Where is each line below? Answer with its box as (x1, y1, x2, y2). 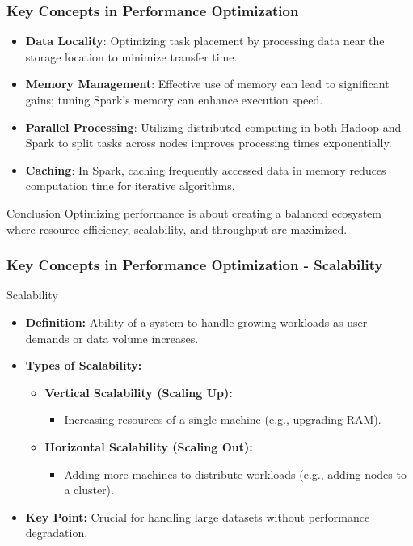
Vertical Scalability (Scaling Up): (44, 383, 233, 400)
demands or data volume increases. (25, 329, 199, 346)
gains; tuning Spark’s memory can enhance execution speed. (25, 91, 323, 108)
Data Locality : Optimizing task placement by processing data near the (25, 32, 385, 49)
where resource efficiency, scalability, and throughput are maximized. (6, 220, 348, 237)
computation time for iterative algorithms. (25, 177, 235, 194)
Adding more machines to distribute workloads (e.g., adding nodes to (64, 465, 407, 482)
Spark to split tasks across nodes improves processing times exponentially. (25, 134, 392, 151)
